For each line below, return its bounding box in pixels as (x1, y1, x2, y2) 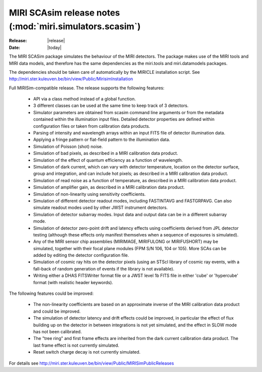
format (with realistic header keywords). (33, 279, 114, 285)
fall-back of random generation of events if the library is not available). (33, 266, 175, 271)
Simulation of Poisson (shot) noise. (33, 143, 103, 149)
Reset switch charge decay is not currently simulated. (33, 349, 141, 355)
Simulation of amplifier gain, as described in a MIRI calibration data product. (33, 185, 185, 190)
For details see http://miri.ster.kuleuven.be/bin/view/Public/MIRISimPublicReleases (9, 360, 174, 366)
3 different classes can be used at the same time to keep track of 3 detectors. (33, 102, 189, 109)
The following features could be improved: (9, 290, 94, 296)
